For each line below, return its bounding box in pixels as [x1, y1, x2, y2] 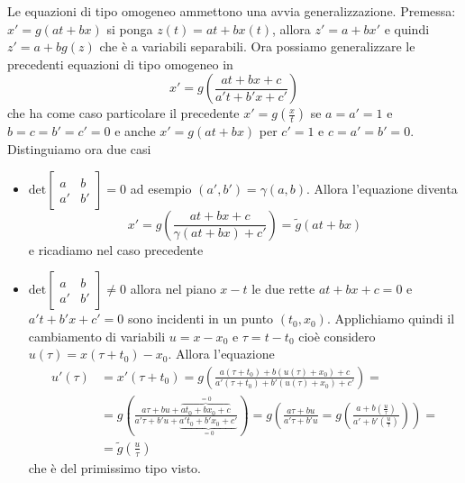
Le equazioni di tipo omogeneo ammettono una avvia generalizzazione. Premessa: [7, 2, 456, 20]
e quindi [384, 19, 430, 38]
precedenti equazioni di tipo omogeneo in [7, 54, 233, 73]
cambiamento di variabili [28, 326, 166, 345]
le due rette [251, 279, 315, 298]
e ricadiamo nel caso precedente [28, 240, 204, 259]
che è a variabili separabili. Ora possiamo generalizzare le [99, 37, 415, 56]
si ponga [106, 19, 153, 38]
